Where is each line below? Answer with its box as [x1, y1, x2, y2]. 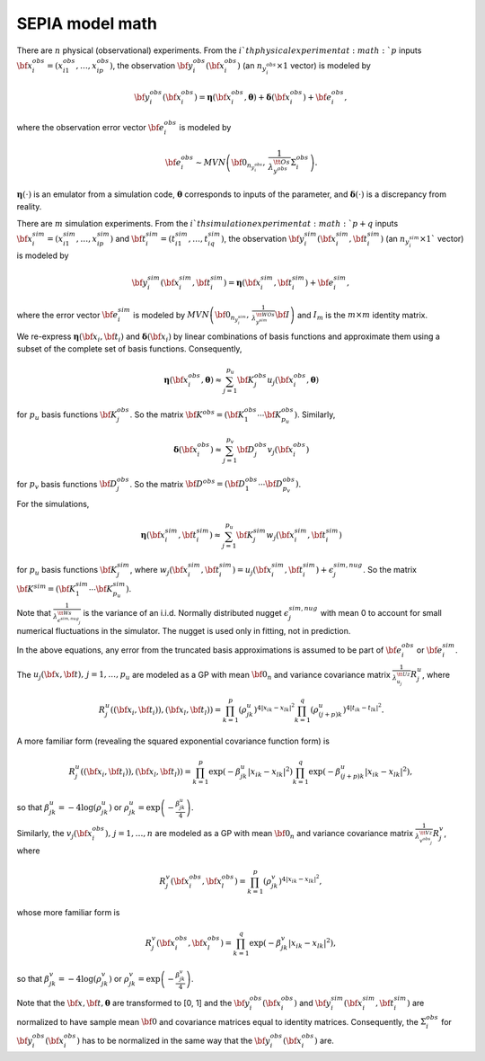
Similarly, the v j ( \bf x [16, 827, 93, 841]
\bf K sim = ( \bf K [16, 583, 76, 593]
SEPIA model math [16, 13, 157, 33]
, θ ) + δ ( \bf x [243, 92, 291, 103]
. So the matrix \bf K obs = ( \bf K [129, 408, 245, 420]
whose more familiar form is [16, 907, 120, 918]
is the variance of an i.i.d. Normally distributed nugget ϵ [83, 608, 289, 618]
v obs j [419, 835, 433, 845]
